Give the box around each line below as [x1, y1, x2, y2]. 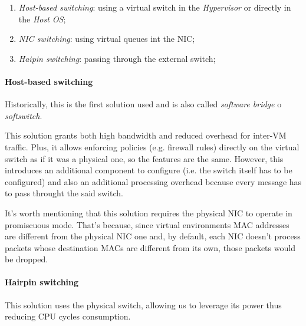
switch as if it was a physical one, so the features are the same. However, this [5, 152, 284, 164]
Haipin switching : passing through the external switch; [18, 52, 216, 64]
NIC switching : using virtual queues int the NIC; [18, 32, 195, 45]
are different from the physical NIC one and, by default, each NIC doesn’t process [5, 230, 301, 242]
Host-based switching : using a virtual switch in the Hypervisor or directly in [18, 1, 291, 13]
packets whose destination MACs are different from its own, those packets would [5, 241, 295, 253]
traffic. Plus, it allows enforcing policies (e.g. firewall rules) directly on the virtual [5, 140, 300, 153]
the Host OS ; [18, 12, 66, 25]
